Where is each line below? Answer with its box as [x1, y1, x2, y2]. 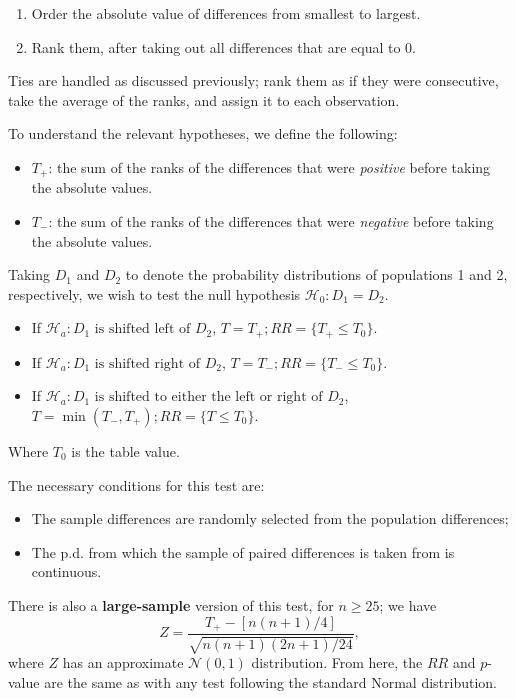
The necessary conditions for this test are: [8, 474, 265, 495]
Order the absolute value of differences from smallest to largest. [31, 3, 421, 23]
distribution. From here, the [251, 652, 423, 673]
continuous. [31, 561, 102, 582]
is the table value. [71, 441, 180, 462]
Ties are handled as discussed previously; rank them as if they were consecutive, [8, 70, 499, 91]
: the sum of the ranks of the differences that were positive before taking [48, 156, 491, 177]
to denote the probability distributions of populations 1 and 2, [125, 264, 508, 285]
